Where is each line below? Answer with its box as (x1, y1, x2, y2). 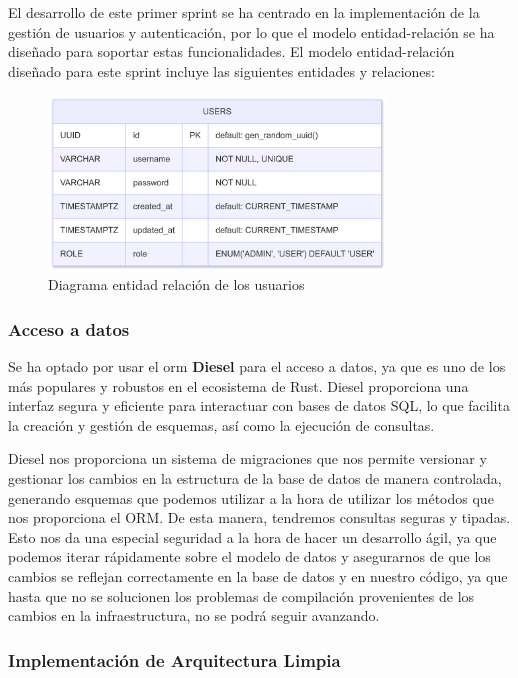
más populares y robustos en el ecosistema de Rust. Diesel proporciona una (8, 375, 469, 396)
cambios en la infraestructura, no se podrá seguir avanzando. (8, 605, 380, 626)
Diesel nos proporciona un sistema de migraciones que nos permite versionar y (8, 448, 487, 469)
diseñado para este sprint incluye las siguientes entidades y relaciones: (8, 60, 435, 81)
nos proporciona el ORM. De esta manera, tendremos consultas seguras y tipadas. (8, 507, 511, 528)
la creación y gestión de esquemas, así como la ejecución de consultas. (8, 414, 435, 435)
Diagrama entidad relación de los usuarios (48, 274, 305, 295)
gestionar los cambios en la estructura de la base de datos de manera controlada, (8, 467, 502, 488)
